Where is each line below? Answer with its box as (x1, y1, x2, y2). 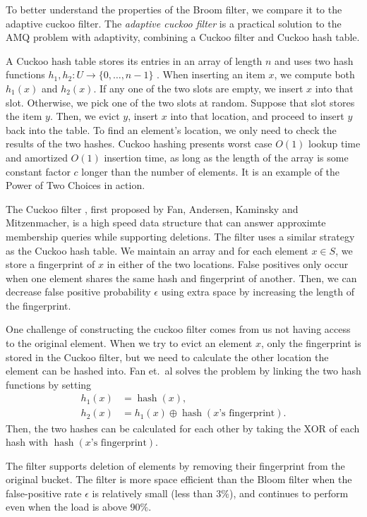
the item (6, 109, 42, 123)
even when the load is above (6, 499, 127, 514)
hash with (6, 434, 48, 449)
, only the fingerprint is (260, 336, 361, 351)
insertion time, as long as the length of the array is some (104, 150, 349, 164)
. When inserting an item (157, 67, 265, 82)
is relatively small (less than (92, 485, 213, 500)
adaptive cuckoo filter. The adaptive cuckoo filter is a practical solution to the (6, 16, 342, 30)
